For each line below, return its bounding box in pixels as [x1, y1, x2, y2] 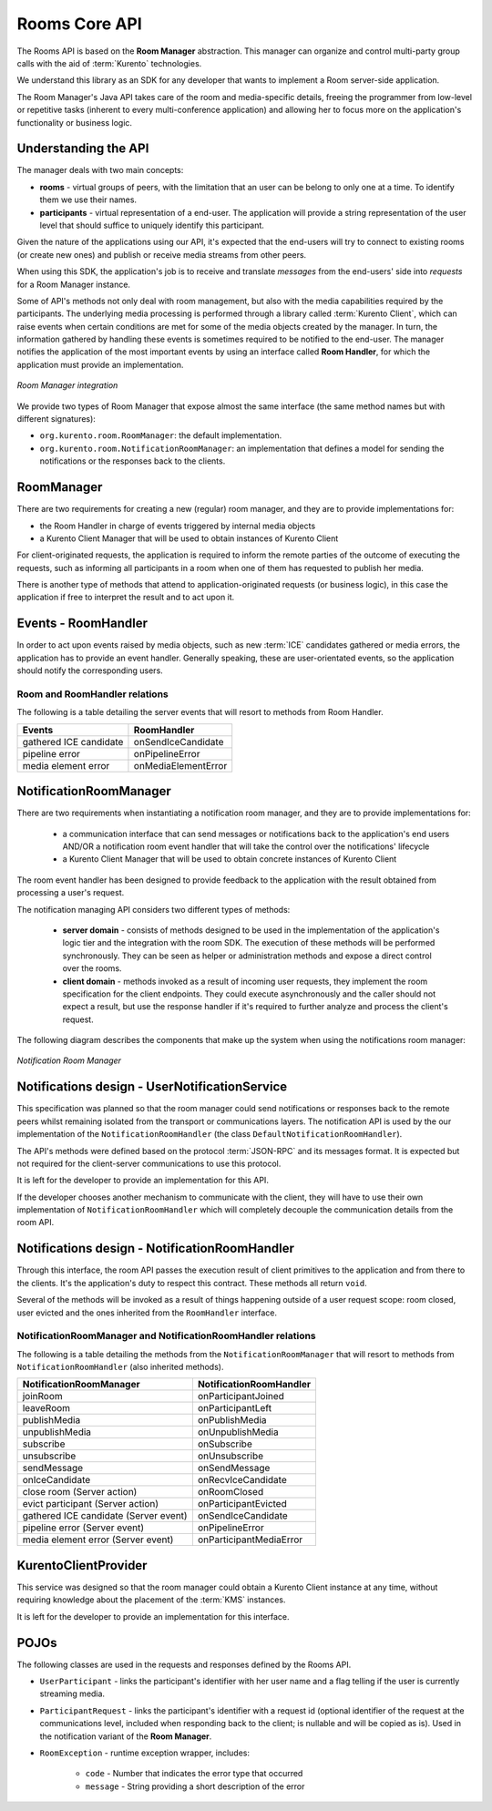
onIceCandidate [22, 1474, 91, 1487]
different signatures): [16, 414, 96, 425]
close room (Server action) [22, 1486, 138, 1499]
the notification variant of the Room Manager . [39, 1731, 212, 1742]
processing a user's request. [16, 887, 125, 898]
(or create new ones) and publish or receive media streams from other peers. [16, 249, 307, 260]
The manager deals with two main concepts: [16, 165, 184, 176]
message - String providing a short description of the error [85, 1781, 305, 1792]
